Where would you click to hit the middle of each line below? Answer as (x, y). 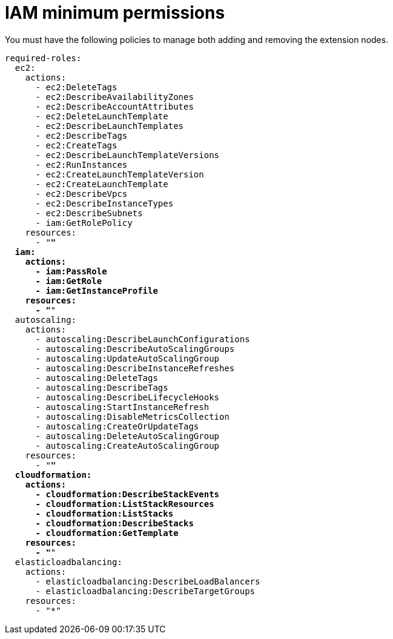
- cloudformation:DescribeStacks (114, 523)
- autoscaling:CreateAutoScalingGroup (127, 445)
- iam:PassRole (71, 271)
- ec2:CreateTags (76, 145)
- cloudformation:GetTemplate (107, 533)
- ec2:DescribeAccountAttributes (114, 106)
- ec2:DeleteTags (76, 87)
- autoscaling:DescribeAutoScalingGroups (135, 349)
